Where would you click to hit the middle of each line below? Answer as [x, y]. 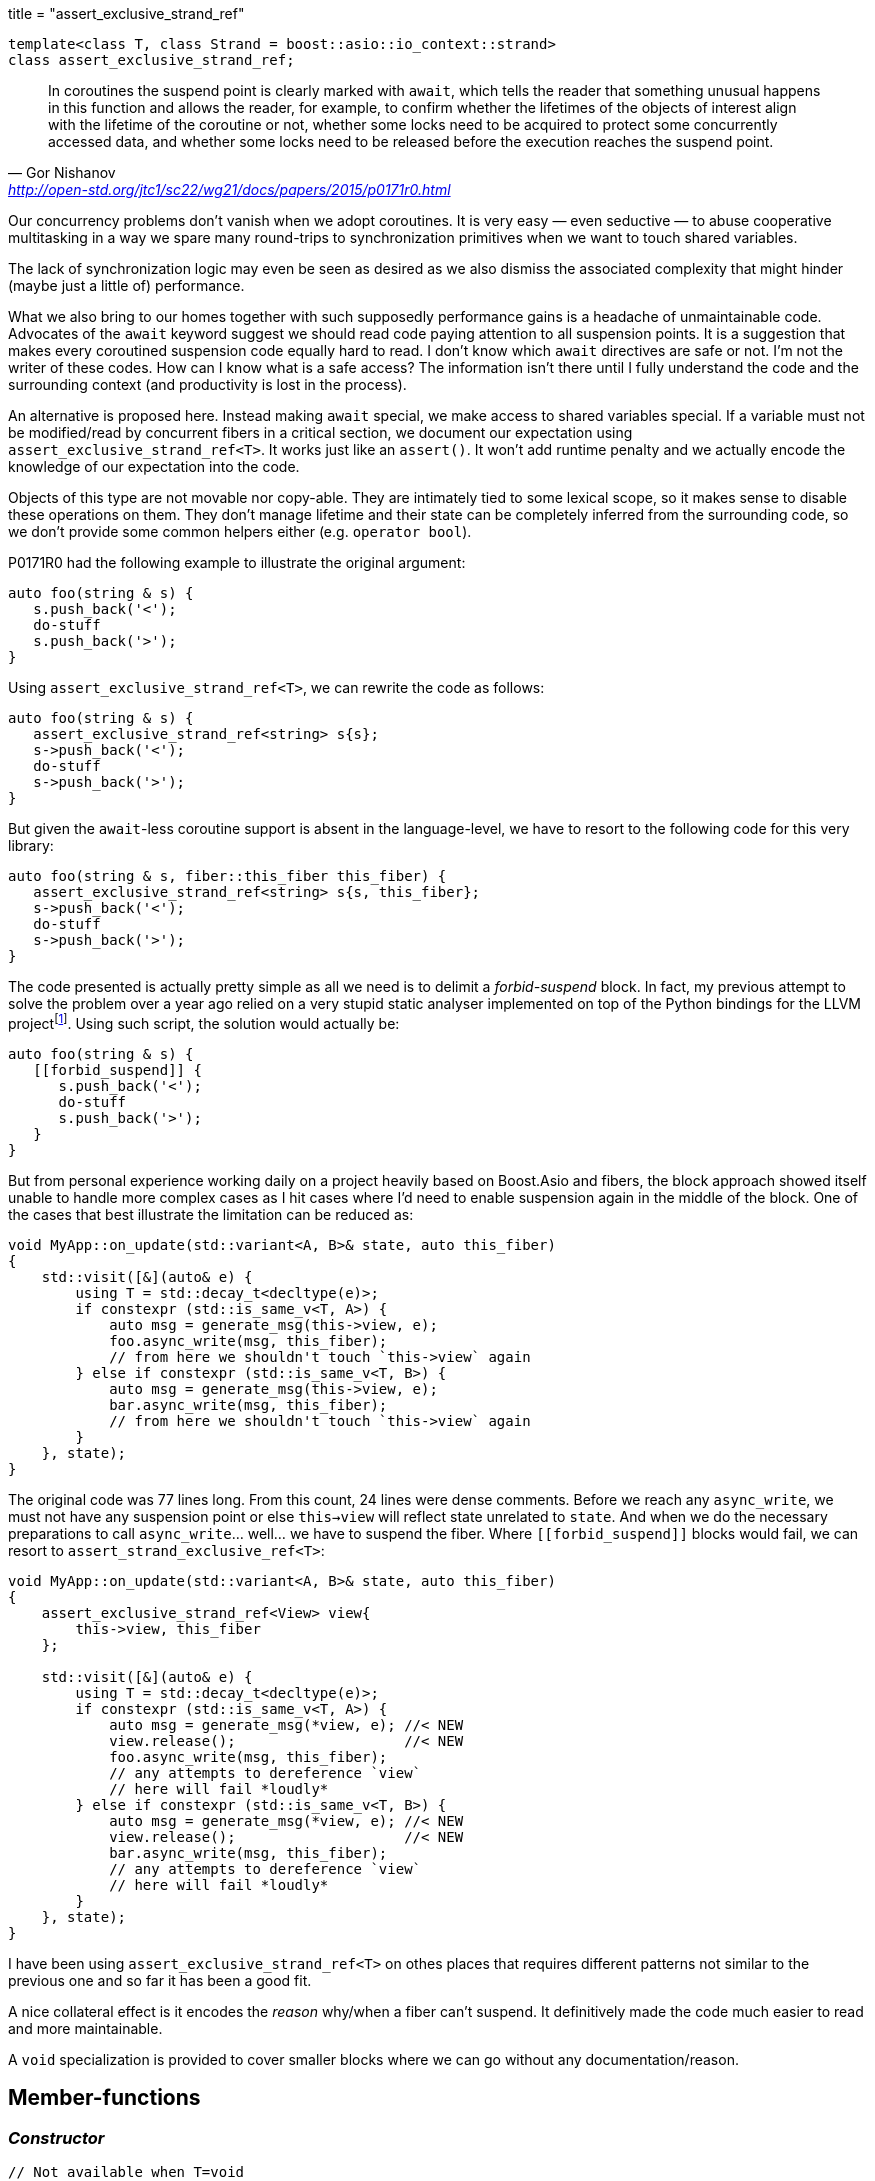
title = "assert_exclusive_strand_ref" [126, 13]
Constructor [56, 2137]
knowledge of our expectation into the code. [154, 466]
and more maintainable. [85, 2028]
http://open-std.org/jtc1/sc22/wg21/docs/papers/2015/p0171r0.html [229, 189]
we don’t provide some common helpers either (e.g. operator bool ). [240, 531]
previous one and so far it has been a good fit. [160, 1980]
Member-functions [104, 2098]
